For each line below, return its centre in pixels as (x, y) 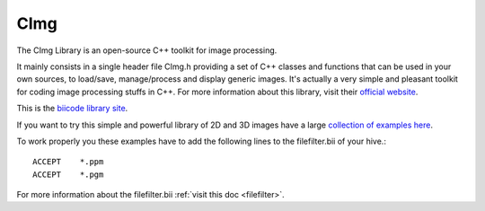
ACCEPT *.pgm (68, 174)
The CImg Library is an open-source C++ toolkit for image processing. (147, 50)
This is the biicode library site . (72, 109)
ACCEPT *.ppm (68, 162)
